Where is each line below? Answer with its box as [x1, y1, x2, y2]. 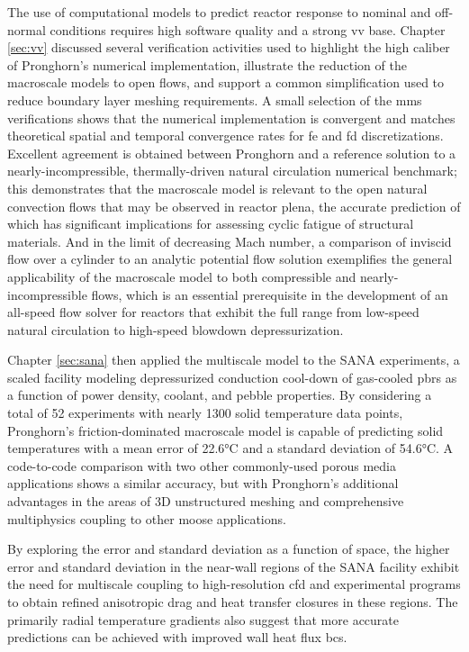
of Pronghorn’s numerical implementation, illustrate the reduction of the [7, 55, 407, 74]
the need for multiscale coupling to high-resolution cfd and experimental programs [7, 575, 461, 593]
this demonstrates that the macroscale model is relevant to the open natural [7, 178, 428, 197]
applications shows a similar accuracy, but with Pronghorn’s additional [7, 474, 399, 493]
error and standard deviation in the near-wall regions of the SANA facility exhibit [7, 557, 460, 575]
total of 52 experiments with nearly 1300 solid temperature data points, [7, 403, 403, 422]
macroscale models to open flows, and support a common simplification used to [7, 73, 445, 92]
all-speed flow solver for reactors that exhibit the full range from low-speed [7, 303, 419, 321]
